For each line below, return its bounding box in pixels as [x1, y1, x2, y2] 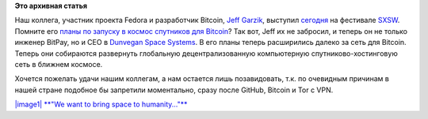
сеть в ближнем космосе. [14, 59, 103, 69]
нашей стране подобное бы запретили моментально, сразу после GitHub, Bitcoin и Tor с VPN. [14, 85, 334, 95]
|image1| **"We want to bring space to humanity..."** [14, 99, 188, 110]
